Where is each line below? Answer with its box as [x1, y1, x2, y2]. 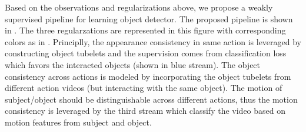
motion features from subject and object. [5, 116, 152, 128]
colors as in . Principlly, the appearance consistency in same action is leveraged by [5, 35, 302, 48]
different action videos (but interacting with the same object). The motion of [5, 82, 282, 94]
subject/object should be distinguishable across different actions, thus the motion [5, 93, 298, 105]
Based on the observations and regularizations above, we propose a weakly [5, 1, 273, 13]
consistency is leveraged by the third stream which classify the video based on [5, 104, 286, 117]
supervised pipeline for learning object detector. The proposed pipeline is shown [5, 12, 293, 25]
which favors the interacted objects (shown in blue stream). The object [5, 58, 261, 70]
